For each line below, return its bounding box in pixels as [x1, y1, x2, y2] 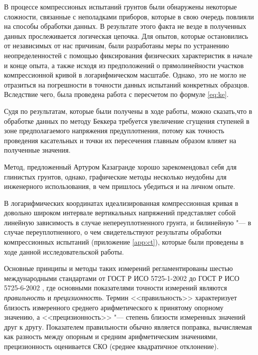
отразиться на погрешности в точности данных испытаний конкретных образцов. [4, 79, 250, 89]
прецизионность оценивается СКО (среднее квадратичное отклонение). [4, 341, 219, 351]
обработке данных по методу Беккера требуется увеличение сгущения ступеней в [4, 115, 250, 126]
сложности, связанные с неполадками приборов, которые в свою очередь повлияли [4, 11, 254, 21]
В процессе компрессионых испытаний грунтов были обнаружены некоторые [4, 1, 237, 11]
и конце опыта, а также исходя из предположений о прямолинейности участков [4, 60, 244, 70]
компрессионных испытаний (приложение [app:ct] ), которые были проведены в [4, 237, 244, 247]
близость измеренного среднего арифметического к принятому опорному [4, 302, 224, 312]
